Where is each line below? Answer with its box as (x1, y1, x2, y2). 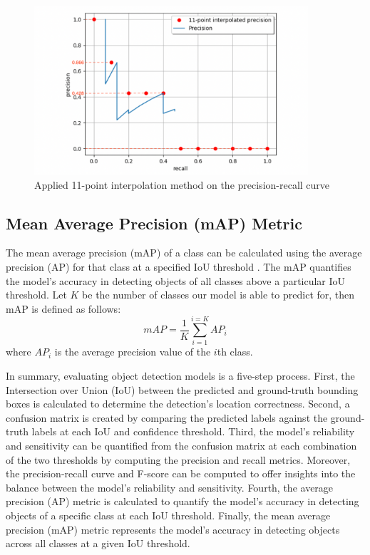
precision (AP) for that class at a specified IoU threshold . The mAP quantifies (6, 259, 351, 274)
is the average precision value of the (54, 344, 211, 359)
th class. (217, 344, 253, 359)
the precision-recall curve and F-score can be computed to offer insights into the (6, 466, 356, 481)
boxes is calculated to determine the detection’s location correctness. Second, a (6, 396, 350, 411)
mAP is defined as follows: (6, 301, 121, 316)
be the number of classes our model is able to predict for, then (82, 287, 355, 302)
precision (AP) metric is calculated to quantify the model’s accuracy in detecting (6, 494, 359, 509)
